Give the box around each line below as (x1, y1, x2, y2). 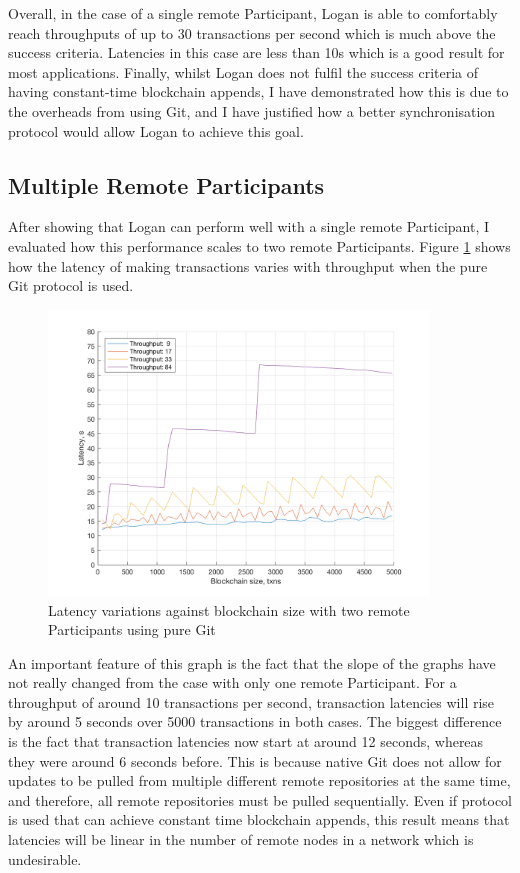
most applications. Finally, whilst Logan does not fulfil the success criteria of (8, 61, 479, 82)
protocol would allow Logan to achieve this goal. (8, 120, 304, 141)
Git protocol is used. (8, 275, 134, 296)
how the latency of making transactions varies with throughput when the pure (8, 255, 488, 276)
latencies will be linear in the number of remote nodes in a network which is (8, 829, 474, 850)
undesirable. (8, 848, 82, 869)
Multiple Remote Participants (8, 169, 325, 200)
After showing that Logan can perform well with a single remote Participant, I (8, 216, 490, 237)
